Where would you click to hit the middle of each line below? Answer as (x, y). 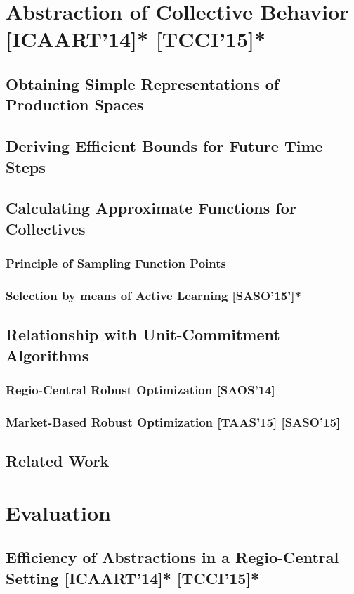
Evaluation (58, 512)
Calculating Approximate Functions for (151, 208)
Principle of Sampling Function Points (116, 263)
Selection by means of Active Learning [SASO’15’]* (153, 295)
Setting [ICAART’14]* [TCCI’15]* (133, 577)
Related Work (58, 461)
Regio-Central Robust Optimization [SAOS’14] (140, 389)
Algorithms (47, 355)
